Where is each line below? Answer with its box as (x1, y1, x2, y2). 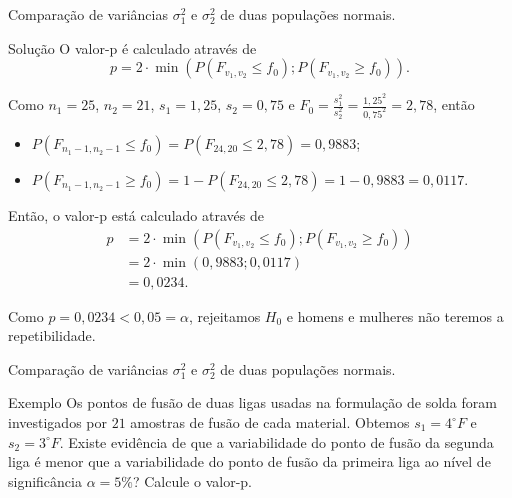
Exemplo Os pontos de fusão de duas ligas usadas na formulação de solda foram (8, 392, 497, 413)
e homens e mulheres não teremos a (286, 305, 504, 326)
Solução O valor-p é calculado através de (8, 37, 257, 58)
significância (8, 470, 82, 491)
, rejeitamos (188, 305, 261, 326)
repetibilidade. (8, 325, 96, 346)
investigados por (8, 412, 107, 432)
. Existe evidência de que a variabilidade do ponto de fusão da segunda (59, 431, 494, 452)
